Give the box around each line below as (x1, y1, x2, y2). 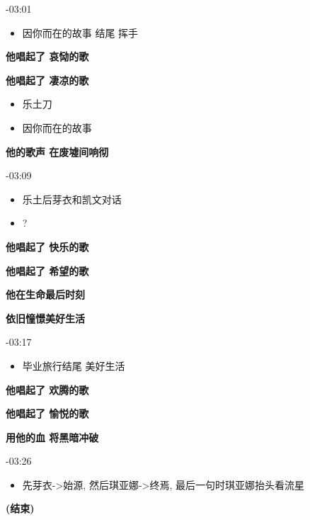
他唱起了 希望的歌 (6, 263, 89, 278)
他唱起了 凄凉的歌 (6, 72, 89, 87)
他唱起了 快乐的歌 (6, 239, 89, 254)
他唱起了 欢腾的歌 (6, 382, 89, 397)
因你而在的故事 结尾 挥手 (22, 25, 139, 40)
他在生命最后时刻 (6, 287, 85, 302)
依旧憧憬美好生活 (6, 310, 85, 325)
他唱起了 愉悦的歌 (6, 406, 89, 421)
